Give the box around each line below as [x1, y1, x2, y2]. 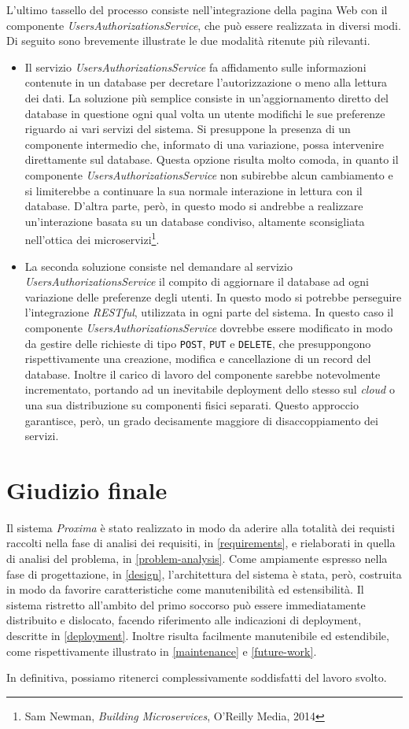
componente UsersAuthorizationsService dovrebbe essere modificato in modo [24, 319, 392, 335]
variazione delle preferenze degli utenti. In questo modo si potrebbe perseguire [24, 288, 402, 305]
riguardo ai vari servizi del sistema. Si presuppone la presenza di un [24, 120, 351, 137]
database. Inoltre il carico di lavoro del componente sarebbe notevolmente [24, 365, 381, 382]
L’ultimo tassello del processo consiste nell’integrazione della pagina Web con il [6, 2, 388, 17]
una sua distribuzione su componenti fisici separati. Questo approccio [24, 396, 359, 413]
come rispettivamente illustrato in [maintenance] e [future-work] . [6, 642, 317, 659]
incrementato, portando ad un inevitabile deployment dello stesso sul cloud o [24, 381, 395, 398]
